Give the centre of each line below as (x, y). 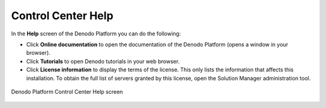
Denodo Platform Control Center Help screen (67, 91)
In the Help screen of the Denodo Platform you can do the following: (96, 34)
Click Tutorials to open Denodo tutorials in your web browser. (103, 61)
